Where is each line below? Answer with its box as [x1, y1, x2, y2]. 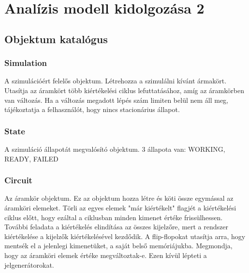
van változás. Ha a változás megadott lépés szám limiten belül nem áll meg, [4, 95, 229, 105]
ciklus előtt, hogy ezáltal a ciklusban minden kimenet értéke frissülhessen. [4, 212, 223, 222]
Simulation [4, 57, 47, 69]
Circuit [4, 174, 32, 186]
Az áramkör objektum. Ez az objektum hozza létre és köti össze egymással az [4, 193, 234, 203]
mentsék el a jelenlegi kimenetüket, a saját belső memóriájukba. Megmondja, [4, 241, 233, 251]
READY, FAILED [4, 153, 59, 163]
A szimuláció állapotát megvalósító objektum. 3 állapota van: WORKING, [4, 144, 225, 154]
